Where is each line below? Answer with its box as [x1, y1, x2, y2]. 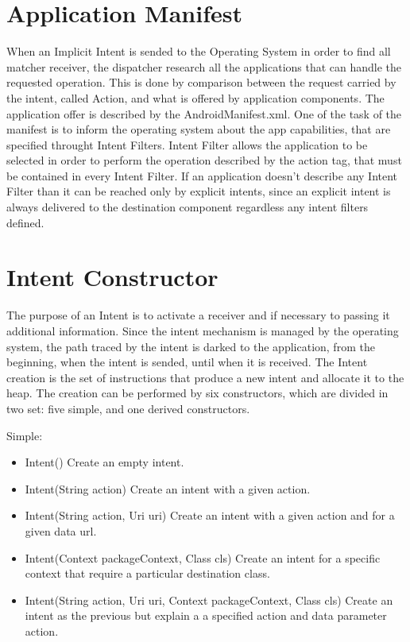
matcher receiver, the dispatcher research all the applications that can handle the [6, 58, 402, 75]
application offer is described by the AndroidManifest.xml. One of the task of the [6, 105, 402, 122]
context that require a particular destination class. [25, 565, 270, 582]
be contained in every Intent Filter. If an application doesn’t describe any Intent [6, 167, 398, 184]
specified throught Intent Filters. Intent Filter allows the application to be [6, 136, 368, 153]
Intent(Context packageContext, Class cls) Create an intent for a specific [25, 549, 381, 566]
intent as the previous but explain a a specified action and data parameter [25, 607, 387, 624]
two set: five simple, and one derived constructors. [6, 400, 250, 416]
